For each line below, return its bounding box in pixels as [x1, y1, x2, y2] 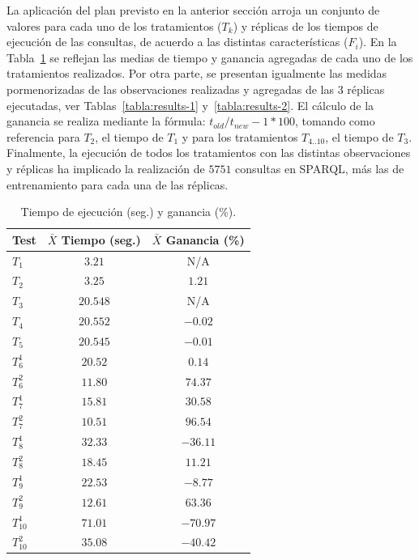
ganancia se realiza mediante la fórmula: [6, 112, 206, 129]
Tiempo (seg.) [61, 231, 141, 248]
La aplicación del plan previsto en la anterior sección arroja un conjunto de [6, 2, 380, 18]
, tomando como [294, 112, 375, 129]
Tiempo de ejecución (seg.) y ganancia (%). [20, 203, 237, 220]
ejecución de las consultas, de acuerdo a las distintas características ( [6, 33, 348, 50]
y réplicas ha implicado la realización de [6, 159, 205, 176]
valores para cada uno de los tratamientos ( [6, 17, 222, 34]
